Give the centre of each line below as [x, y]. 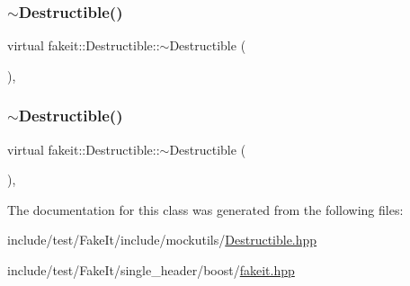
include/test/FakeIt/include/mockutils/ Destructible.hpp [162, 240]
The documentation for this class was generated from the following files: [205, 209]
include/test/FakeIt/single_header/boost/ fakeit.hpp [151, 270]
